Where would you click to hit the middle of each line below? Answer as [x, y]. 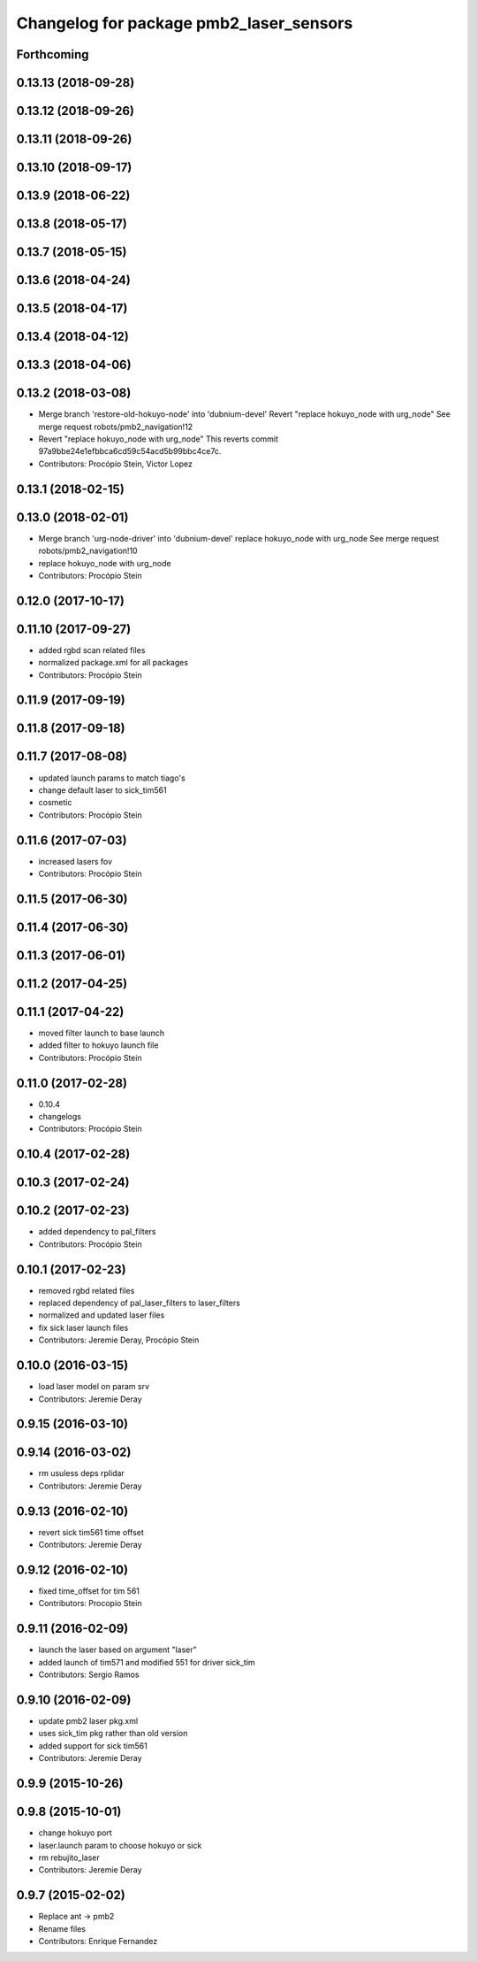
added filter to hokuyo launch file [98, 1045]
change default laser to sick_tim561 [102, 790]
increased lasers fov [76, 861]
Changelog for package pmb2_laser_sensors [185, 23]
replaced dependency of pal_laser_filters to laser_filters [139, 1303]
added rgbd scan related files [92, 650]
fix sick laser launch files [83, 1327]
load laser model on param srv [94, 1387]
